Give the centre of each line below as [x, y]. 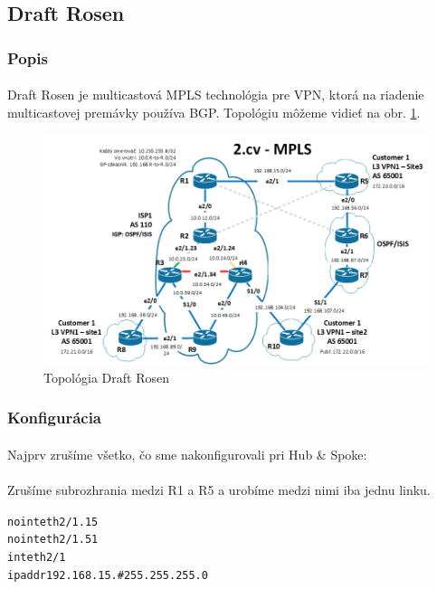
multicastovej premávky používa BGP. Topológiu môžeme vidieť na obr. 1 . [214, 112]
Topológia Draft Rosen [106, 377]
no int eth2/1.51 [53, 540]
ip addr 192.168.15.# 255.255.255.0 [108, 575]
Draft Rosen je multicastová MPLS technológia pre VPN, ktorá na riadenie [216, 95]
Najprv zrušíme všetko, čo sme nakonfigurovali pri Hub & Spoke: [187, 454]
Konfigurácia [55, 418]
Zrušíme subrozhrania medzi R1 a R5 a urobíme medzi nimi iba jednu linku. [219, 490]
